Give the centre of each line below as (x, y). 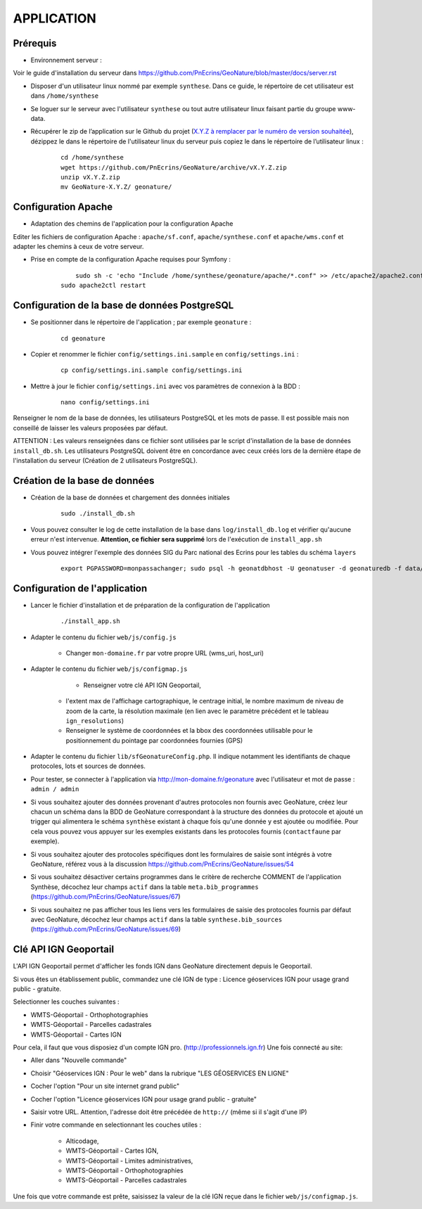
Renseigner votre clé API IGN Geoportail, (142, 685)
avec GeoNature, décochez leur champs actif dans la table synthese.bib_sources (156, 919)
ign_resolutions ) (95, 720)
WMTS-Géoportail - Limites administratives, (129, 1160)
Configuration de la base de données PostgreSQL (123, 306)
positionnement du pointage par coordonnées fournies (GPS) (154, 740)
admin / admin (55, 789)
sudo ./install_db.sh (98, 514)
